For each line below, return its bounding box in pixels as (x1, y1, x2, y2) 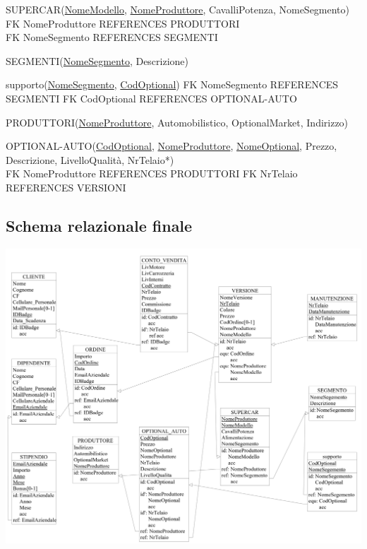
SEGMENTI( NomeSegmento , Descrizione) (6, 53, 189, 68)
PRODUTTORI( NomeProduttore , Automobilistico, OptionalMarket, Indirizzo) (6, 114, 349, 129)
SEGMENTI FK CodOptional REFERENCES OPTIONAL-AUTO (6, 90, 297, 105)
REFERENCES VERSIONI (6, 179, 126, 194)
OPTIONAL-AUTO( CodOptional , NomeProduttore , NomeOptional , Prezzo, (6, 138, 337, 153)
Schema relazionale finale (6, 214, 193, 236)
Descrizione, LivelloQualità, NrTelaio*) (6, 152, 174, 167)
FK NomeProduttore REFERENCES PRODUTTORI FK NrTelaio (6, 166, 298, 181)
